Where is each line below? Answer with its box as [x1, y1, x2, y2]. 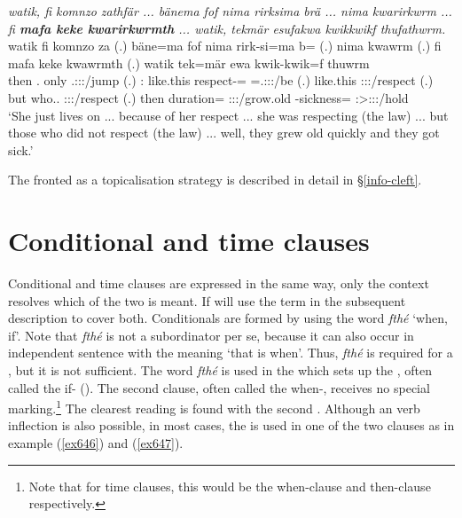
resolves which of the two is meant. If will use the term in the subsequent [8, 291, 406, 310]
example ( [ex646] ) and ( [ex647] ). [8, 434, 184, 452]
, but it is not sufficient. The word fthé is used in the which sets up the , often [8, 361, 433, 380]
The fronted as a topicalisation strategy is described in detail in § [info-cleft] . [8, 170, 422, 189]
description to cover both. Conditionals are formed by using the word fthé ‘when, [8, 309, 448, 327]
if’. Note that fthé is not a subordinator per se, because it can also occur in [8, 326, 414, 344]
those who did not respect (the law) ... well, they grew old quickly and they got [8, 123, 440, 142]
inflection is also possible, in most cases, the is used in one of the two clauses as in [8, 416, 455, 435]
